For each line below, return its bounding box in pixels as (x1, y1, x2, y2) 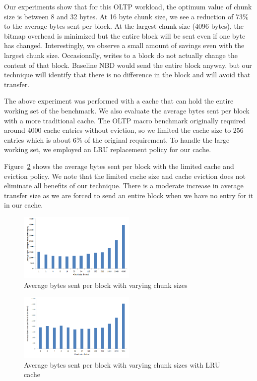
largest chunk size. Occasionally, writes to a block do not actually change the (4, 50, 238, 60)
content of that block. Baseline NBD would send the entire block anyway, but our (4, 59, 252, 70)
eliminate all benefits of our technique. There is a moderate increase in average (4, 180, 244, 191)
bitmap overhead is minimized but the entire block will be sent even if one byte (4, 30, 246, 41)
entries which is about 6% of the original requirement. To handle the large (4, 134, 230, 145)
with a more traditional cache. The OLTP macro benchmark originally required (4, 115, 246, 125)
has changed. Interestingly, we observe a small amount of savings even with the (4, 40, 245, 51)
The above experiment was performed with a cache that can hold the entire (4, 96, 234, 106)
